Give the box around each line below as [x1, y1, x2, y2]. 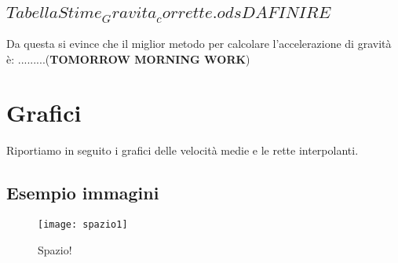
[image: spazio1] [38, 219, 128, 231]
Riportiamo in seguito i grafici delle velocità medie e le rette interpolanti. [6, 142, 359, 159]
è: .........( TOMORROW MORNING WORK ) [6, 50, 250, 67]
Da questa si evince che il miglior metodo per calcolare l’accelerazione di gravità [6, 35, 392, 51]
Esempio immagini [6, 181, 159, 205]
